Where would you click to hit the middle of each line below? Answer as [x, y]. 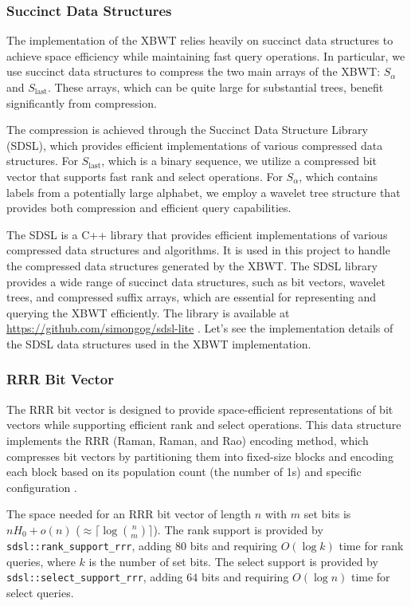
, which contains [339, 176]
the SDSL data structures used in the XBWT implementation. [159, 343]
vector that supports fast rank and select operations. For [145, 176]
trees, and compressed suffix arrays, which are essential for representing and [192, 297]
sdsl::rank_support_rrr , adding [89, 545]
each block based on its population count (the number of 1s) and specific [184, 472]
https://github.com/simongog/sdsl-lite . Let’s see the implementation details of [200, 328]
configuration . [42, 487]
